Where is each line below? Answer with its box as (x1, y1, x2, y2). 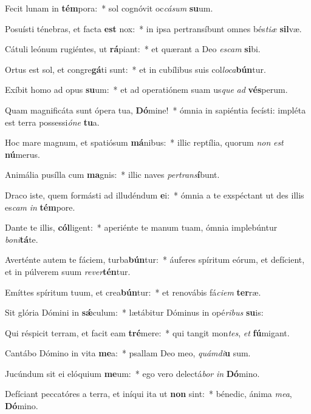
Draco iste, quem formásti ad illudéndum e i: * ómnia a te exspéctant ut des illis (5, 188, 304, 201)
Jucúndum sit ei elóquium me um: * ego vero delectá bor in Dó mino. (5, 367, 260, 379)
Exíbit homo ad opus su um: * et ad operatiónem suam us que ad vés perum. (5, 83, 288, 96)
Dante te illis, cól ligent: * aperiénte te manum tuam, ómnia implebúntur (5, 221, 278, 234)
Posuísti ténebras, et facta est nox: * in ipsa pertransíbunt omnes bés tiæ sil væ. (5, 22, 302, 35)
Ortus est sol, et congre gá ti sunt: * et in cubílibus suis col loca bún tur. (5, 63, 266, 75)
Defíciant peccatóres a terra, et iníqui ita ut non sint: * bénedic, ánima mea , (5, 387, 292, 400)
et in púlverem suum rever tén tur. (5, 265, 131, 277)
